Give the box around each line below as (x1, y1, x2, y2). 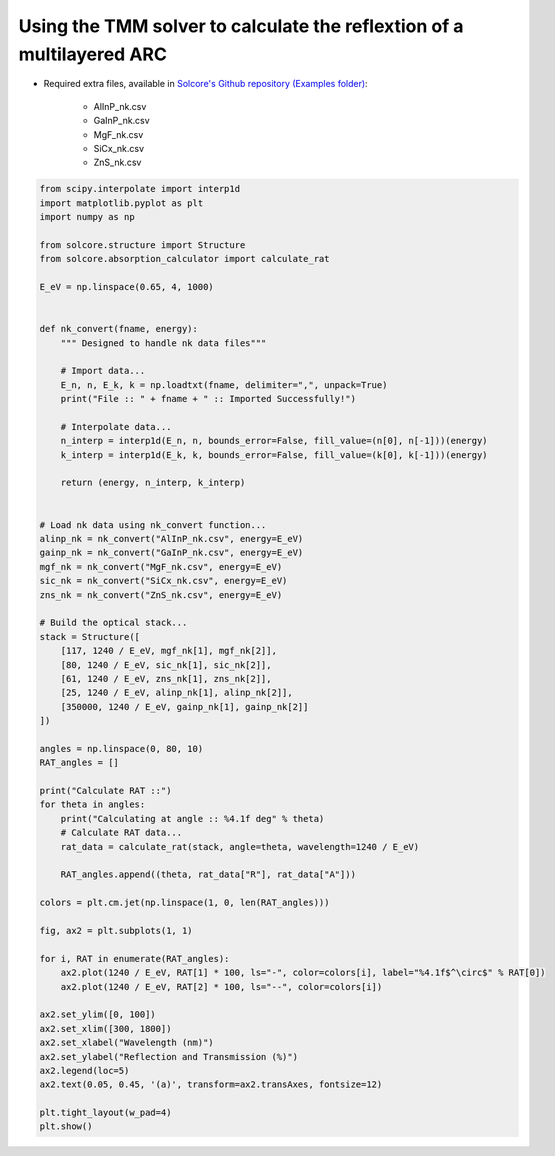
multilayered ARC (18, 43, 167, 65)
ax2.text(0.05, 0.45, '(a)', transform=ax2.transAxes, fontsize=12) (39, 1079, 383, 1090)
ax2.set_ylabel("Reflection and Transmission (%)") (39, 1051, 299, 1062)
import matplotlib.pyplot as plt (39, 197, 204, 209)
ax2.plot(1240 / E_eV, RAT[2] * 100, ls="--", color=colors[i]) (60, 981, 383, 992)
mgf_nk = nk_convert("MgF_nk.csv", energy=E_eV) (39, 561, 283, 572)
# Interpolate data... (60, 421, 172, 432)
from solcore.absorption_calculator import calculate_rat (39, 253, 330, 265)
